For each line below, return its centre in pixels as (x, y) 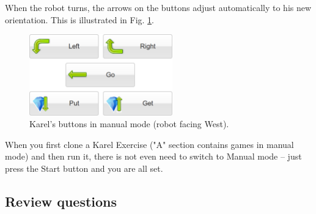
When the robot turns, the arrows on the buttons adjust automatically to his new (158, 7)
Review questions (61, 201)
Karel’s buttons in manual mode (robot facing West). (129, 124)
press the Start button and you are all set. (84, 168)
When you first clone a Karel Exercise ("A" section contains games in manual (149, 144)
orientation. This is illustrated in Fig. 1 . (79, 19)
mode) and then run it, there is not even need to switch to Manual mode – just (153, 156)
